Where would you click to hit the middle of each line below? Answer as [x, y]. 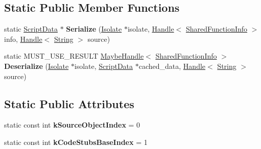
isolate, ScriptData [104, 66]
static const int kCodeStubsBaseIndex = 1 [76, 142]
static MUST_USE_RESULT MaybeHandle [74, 56]
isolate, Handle [151, 29]
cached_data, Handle [172, 66]
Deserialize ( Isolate [37, 66]
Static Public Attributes [69, 103]
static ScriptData [31, 29]
